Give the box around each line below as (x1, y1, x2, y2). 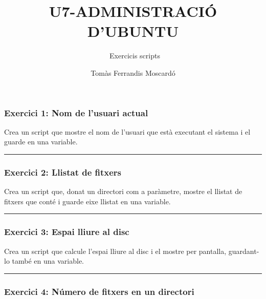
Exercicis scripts (109, 50, 160, 61)
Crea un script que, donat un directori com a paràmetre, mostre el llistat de (4, 186, 242, 197)
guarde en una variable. (4, 136, 78, 147)
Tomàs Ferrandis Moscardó (91, 67, 175, 78)
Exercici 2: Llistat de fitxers (4, 165, 122, 178)
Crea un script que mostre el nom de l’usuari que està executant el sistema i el (4, 126, 251, 137)
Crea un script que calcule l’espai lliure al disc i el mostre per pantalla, (4, 245, 227, 256)
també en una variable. (12, 255, 84, 266)
